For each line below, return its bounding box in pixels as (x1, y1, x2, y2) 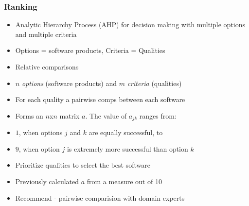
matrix (59, 110, 80, 120)
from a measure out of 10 (87, 176, 162, 187)
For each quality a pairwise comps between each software (15, 94, 185, 104)
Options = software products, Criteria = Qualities (15, 45, 165, 55)
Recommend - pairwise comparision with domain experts (15, 192, 185, 203)
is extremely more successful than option (67, 143, 188, 154)
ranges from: (139, 110, 177, 120)
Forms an (15, 110, 43, 120)
